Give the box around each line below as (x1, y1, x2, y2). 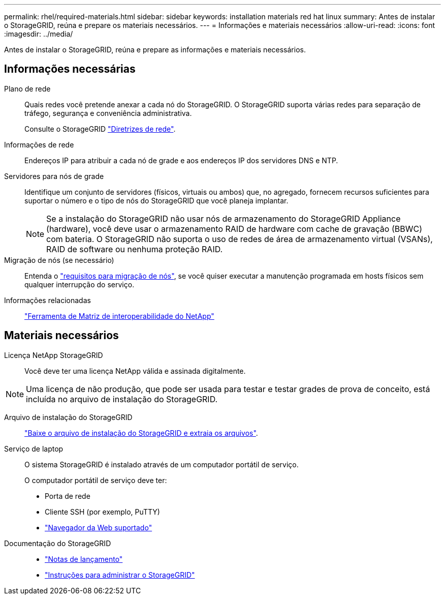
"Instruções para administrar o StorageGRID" (45, 570, 195, 579)
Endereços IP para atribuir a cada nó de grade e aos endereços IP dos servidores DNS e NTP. (24, 156, 338, 165)
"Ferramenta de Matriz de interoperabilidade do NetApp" (24, 311, 214, 320)
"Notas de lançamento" (45, 554, 123, 563)
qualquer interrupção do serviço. (24, 280, 135, 289)
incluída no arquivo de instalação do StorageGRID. (26, 394, 218, 404)
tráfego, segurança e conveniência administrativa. (24, 108, 192, 117)
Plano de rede (4, 84, 51, 93)
